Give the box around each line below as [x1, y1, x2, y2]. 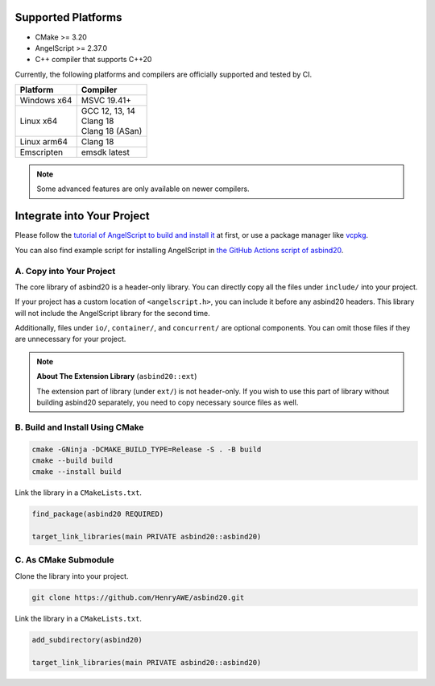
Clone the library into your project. [14, 571, 129, 580]
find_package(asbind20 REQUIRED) [31, 509, 164, 519]
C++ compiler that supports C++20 [35, 55, 152, 64]
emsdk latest [81, 147, 130, 158]
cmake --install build [31, 468, 122, 476]
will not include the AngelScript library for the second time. [14, 308, 210, 318]
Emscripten [19, 147, 64, 158]
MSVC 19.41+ [81, 95, 132, 106]
